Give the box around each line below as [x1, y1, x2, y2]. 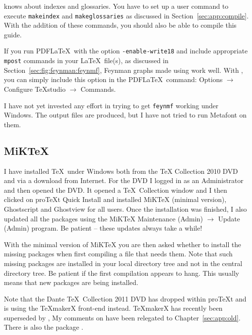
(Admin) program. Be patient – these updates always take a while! [4, 223, 202, 233]
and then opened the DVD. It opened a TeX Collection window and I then [4, 184, 227, 195]
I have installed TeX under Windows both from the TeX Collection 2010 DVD [4, 166, 238, 176]
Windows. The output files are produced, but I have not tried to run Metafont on [4, 110, 247, 120]
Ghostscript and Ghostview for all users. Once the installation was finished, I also [4, 203, 247, 214]
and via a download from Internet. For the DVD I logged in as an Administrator [4, 175, 244, 185]
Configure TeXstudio [4, 84, 66, 94]
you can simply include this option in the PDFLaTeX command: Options [4, 74, 223, 84]
